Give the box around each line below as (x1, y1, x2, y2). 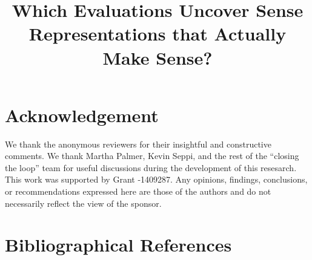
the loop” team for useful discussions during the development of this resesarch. (5, 161, 297, 174)
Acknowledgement (5, 102, 159, 127)
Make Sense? (102, 45, 213, 70)
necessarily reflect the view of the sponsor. (5, 197, 162, 209)
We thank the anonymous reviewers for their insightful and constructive (5, 137, 271, 150)
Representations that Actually (28, 21, 287, 46)
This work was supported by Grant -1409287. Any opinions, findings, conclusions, (5, 173, 308, 186)
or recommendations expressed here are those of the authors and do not (5, 185, 271, 198)
